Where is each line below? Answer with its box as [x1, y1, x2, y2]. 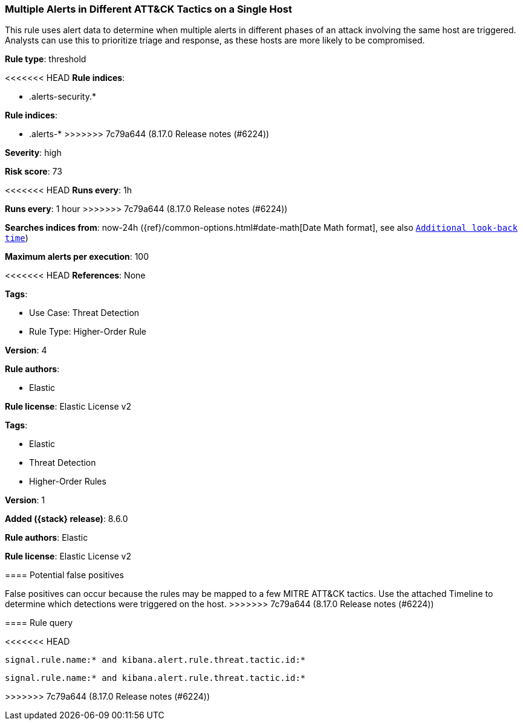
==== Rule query [5, 617, 73, 628]
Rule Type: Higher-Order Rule [29, 326, 147, 337]
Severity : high [5, 147, 62, 158]
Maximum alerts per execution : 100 [5, 251, 149, 262]
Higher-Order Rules [29, 476, 106, 487]
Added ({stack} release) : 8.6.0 [5, 514, 128, 524]
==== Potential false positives [5, 570, 124, 581]
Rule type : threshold [5, 54, 86, 65]
